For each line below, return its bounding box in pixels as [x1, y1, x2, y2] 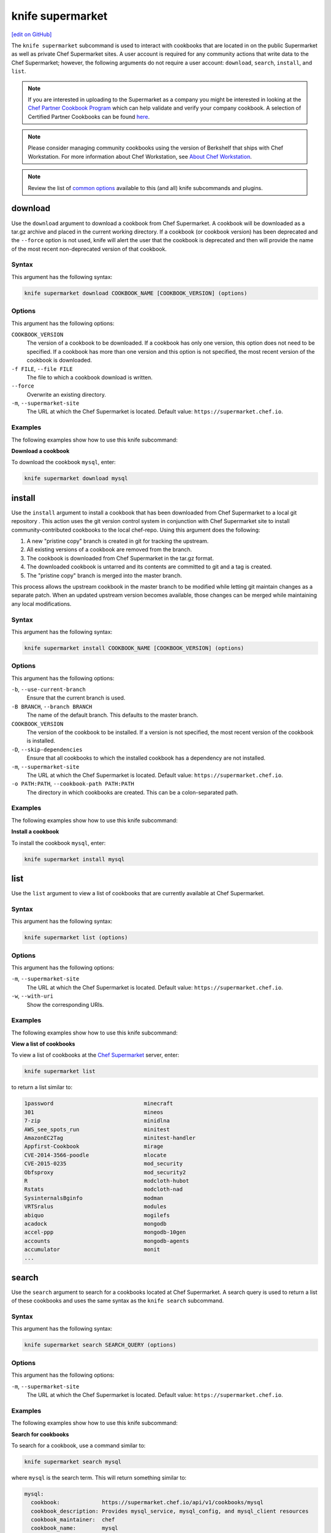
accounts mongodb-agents [24, 1237, 189, 1244]
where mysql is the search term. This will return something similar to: [11, 1474, 187, 1481]
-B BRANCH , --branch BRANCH [11, 703, 93, 710]
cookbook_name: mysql [31, 1524, 119, 1532]
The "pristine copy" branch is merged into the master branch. [26, 572, 182, 579]
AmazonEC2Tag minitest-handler [24, 1134, 196, 1141]
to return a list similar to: [11, 1084, 73, 1091]
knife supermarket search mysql [24, 1458, 122, 1465]
